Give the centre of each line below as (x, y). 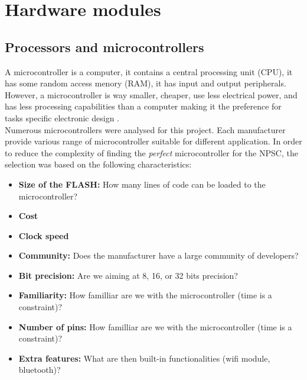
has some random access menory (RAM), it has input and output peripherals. (146, 83)
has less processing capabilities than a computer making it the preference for (143, 106)
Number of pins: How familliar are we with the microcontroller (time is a (155, 326)
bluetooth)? (40, 370)
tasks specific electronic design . (62, 117)
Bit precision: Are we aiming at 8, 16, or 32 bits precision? (128, 275)
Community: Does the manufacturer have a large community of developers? (159, 255)
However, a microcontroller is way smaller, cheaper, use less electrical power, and (151, 94)
